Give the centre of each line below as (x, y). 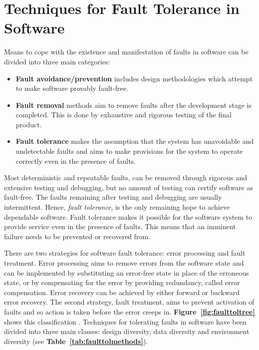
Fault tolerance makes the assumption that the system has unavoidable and (135, 141)
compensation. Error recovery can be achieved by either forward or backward (122, 292)
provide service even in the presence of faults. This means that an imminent (120, 226)
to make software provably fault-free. (72, 88)
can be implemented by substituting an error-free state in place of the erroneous (127, 272)
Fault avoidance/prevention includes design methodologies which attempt (134, 78)
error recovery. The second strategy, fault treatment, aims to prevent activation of (129, 302)
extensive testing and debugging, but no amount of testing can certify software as (129, 187)
